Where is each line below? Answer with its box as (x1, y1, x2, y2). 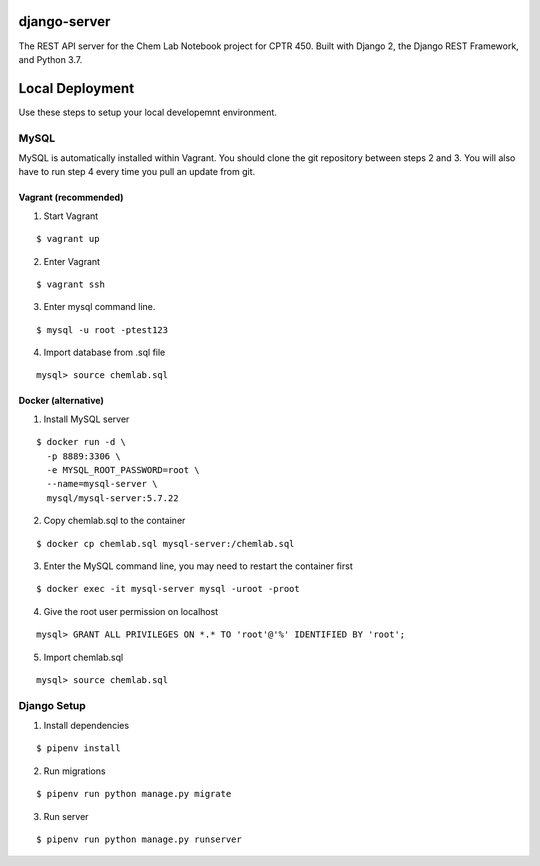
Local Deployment (18, 80, 135, 97)
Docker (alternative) (18, 395, 104, 407)
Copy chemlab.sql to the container (43, 515, 186, 527)
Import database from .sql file (43, 346, 166, 359)
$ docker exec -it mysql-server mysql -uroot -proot (36, 583, 300, 595)
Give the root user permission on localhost (43, 605, 219, 617)
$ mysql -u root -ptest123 (36, 324, 169, 335)
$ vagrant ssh (36, 278, 105, 290)
